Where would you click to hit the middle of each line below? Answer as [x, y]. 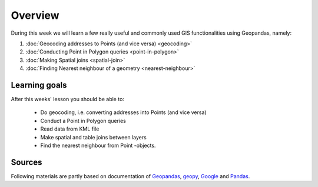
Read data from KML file [70, 129]
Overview [35, 15]
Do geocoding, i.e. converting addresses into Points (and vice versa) [123, 112]
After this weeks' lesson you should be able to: [68, 99]
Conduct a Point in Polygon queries [83, 121]
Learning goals [39, 85]
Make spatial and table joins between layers [93, 137]
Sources [26, 162]
